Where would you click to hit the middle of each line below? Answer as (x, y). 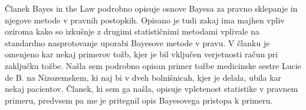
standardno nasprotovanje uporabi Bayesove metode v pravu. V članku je (137, 42)
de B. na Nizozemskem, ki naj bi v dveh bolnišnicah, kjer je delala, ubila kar (143, 77)
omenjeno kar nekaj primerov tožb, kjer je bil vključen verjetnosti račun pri (142, 54)
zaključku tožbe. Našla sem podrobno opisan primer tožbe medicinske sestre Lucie (153, 65)
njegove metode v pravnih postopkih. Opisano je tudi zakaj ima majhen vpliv (145, 20)
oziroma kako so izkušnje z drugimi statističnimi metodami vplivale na (132, 31)
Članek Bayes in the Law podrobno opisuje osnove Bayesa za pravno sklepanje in (151, 8)
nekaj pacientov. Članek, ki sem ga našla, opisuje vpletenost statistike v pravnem (152, 89)
